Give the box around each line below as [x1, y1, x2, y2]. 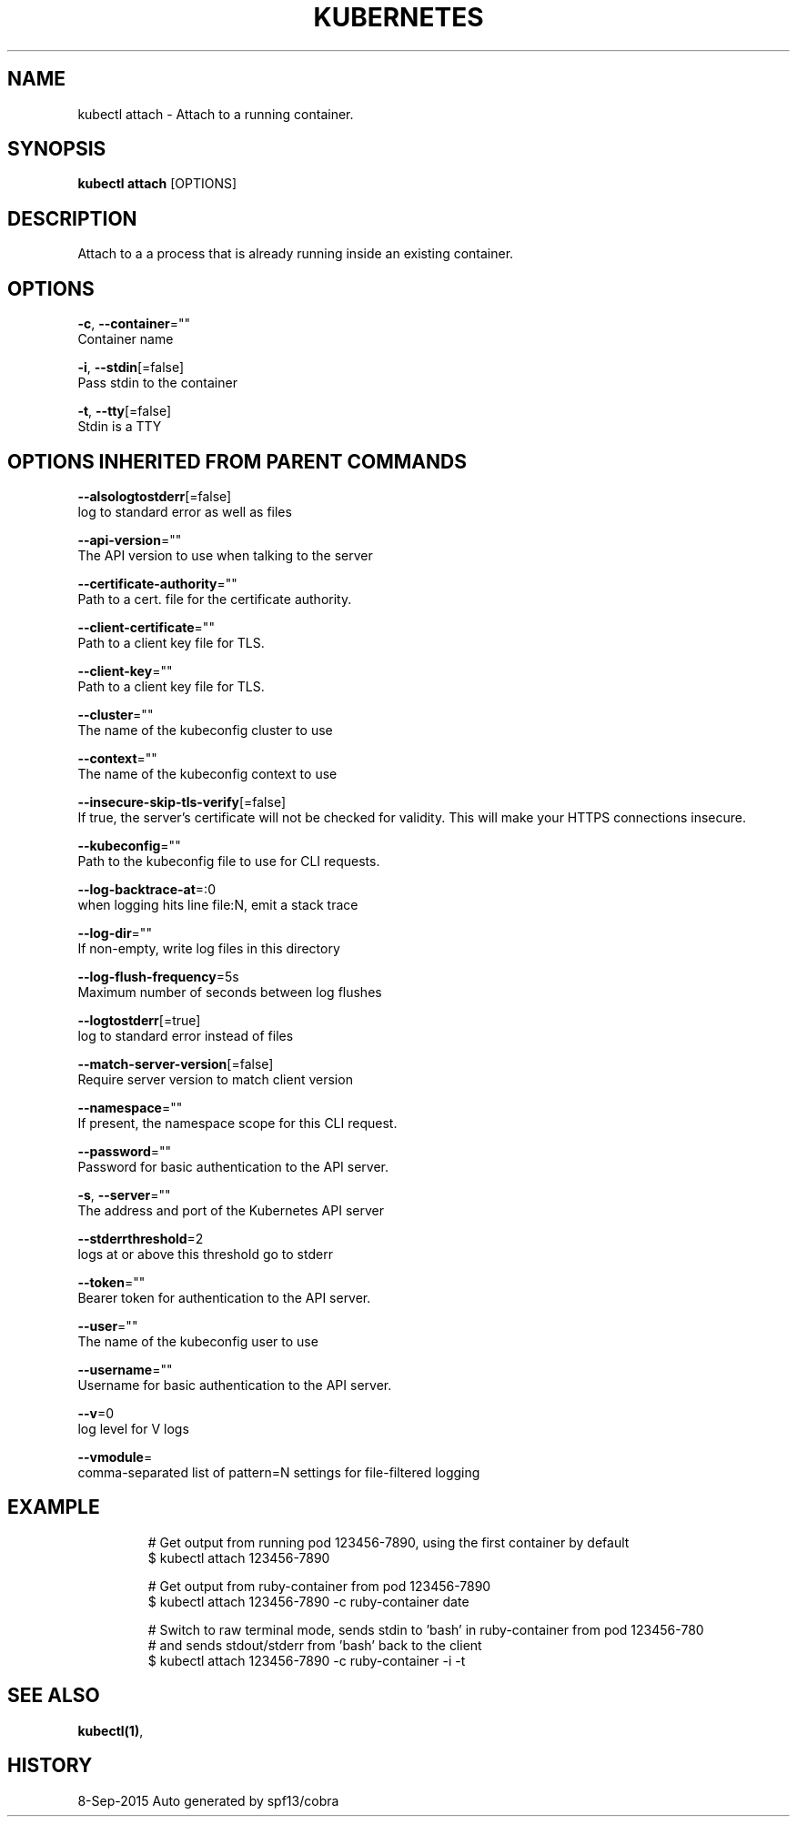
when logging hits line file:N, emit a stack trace [77, 896, 358, 912]
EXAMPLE [7, 1496, 100, 1519]
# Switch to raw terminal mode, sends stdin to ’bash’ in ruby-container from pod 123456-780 [147, 1621, 704, 1638]
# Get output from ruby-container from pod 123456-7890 [147, 1577, 491, 1594]
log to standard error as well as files [77, 503, 292, 519]
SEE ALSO [7, 1684, 100, 1708]
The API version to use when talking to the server [77, 547, 373, 563]
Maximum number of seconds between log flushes [77, 983, 382, 1000]
